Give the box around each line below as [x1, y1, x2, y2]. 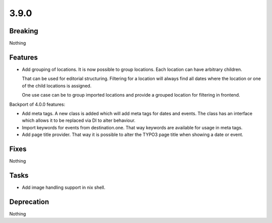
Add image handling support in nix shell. [22, 184, 106, 190]
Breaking [9, 27, 39, 35]
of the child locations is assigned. [22, 83, 92, 89]
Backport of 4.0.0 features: [9, 101, 65, 107]
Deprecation [9, 197, 49, 206]
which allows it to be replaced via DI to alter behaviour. [22, 117, 135, 123]
